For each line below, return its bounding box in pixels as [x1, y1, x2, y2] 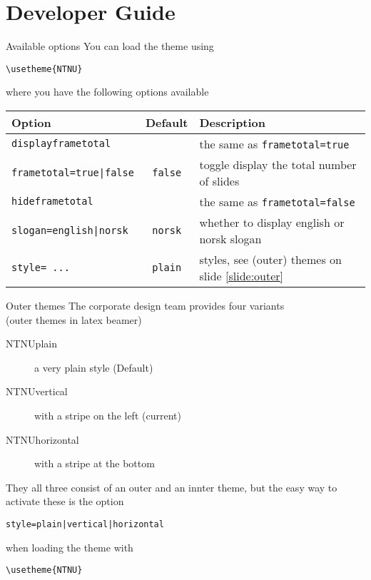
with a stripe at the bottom [34, 456, 155, 471]
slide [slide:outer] [199, 267, 284, 284]
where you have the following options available [6, 84, 209, 99]
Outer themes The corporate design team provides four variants [6, 297, 285, 312]
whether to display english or [199, 213, 345, 230]
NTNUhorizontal [6, 432, 79, 447]
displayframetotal [11, 138, 111, 150]
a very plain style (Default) [34, 360, 153, 375]
